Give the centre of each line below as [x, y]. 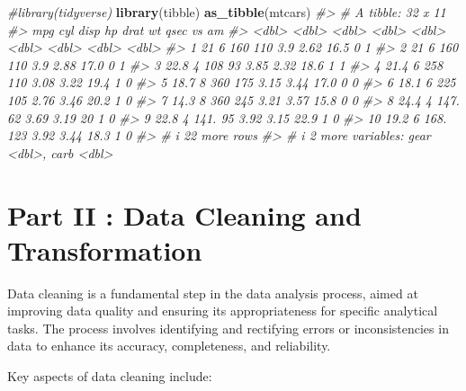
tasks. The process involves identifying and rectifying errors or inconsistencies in [228, 328]
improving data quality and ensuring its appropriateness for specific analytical [223, 311]
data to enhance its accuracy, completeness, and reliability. [169, 346]
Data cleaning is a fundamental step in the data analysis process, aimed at [213, 293]
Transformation [105, 249]
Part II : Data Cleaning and [184, 214]
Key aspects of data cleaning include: [110, 376]
